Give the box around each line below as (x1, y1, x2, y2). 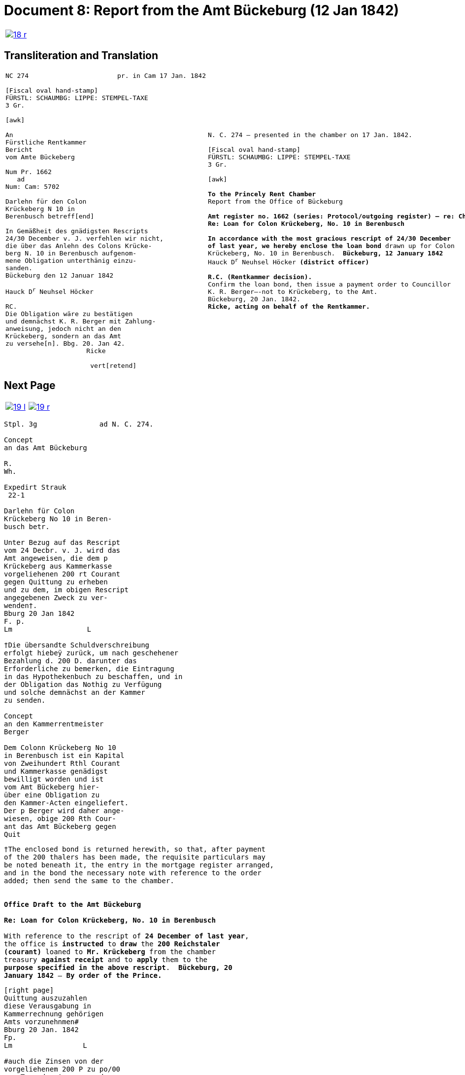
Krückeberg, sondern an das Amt (5, 332, 121, 340)
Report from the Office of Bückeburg (208, 197, 343, 205)
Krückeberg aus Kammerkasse (4, 562, 112, 570)
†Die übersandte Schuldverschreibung (4, 641, 150, 649)
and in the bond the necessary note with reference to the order (4, 868, 262, 877)
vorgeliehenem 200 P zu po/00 (4, 1065, 121, 1073)
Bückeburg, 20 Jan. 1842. (208, 295, 300, 303)
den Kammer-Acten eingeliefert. (4, 798, 129, 807)
